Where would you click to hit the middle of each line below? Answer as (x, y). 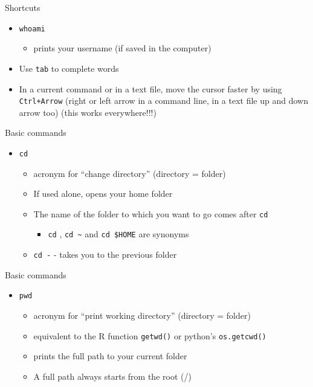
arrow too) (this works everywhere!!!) (88, 112)
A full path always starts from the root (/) (112, 376)
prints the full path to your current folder (110, 356)
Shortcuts (23, 7)
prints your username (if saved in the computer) (122, 48)
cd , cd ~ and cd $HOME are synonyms (118, 234)
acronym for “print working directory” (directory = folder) (142, 315)
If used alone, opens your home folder (103, 193)
